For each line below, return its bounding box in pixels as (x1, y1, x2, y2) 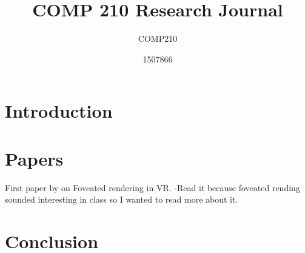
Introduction (5, 98, 113, 123)
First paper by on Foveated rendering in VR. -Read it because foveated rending (5, 181, 300, 194)
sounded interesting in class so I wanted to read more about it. (5, 193, 238, 206)
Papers (5, 146, 64, 170)
